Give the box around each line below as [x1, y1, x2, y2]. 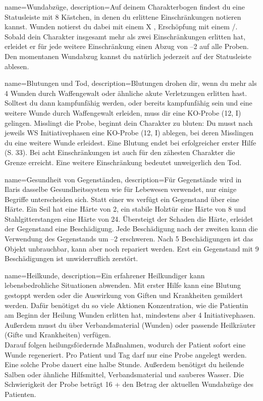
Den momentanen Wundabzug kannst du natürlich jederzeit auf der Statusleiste [5, 51, 252, 61]
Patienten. [5, 388, 36, 399]
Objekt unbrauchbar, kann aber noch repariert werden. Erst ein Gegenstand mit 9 [5, 243, 259, 254]
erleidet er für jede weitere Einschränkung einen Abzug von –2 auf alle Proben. [5, 41, 249, 52]
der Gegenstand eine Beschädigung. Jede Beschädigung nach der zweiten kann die [5, 223, 258, 234]
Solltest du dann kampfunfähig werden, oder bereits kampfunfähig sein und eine [5, 97, 252, 108]
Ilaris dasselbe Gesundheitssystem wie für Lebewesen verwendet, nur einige [5, 184, 237, 194]
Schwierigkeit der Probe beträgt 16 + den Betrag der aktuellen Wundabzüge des [5, 379, 254, 389]
